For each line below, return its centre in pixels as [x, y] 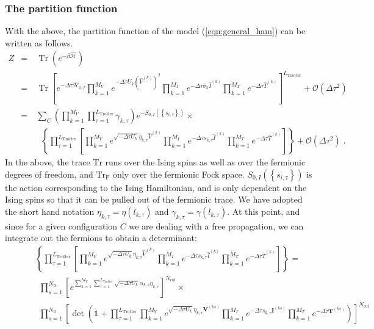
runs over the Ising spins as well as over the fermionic [205, 162]
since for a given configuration [61, 226]
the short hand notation [50, 211]
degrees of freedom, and [49, 174]
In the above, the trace [48, 162]
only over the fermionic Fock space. [178, 174]
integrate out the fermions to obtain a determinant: [101, 238]
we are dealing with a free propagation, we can [216, 226]
